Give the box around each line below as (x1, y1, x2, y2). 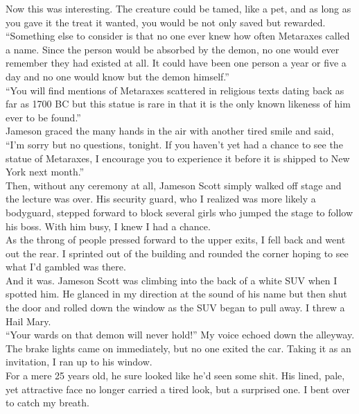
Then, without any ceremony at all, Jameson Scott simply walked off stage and (6, 178, 342, 192)
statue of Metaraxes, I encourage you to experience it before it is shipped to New (6, 150, 350, 165)
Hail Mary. (6, 313, 51, 328)
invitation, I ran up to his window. (6, 354, 152, 369)
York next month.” (6, 164, 85, 179)
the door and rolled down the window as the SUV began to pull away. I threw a (6, 300, 345, 315)
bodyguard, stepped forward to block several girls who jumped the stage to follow (6, 205, 353, 219)
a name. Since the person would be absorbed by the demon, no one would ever (6, 42, 340, 56)
